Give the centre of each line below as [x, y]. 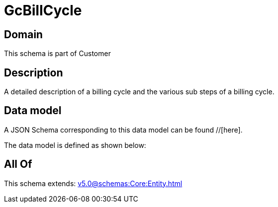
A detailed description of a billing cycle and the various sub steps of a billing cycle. [139, 92]
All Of [18, 164]
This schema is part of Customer [58, 54]
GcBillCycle [43, 10]
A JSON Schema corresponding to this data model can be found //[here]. [123, 130]
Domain [24, 34]
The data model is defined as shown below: [75, 145]
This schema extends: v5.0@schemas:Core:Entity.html [93, 183]
